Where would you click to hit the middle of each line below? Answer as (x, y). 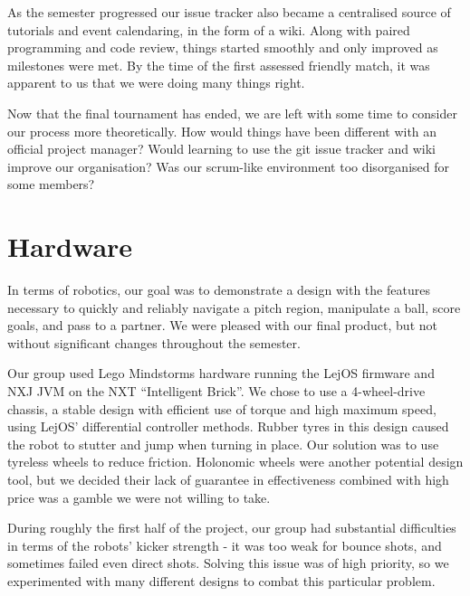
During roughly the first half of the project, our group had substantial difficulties (232, 528)
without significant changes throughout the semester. (154, 342)
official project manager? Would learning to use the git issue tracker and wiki (221, 149)
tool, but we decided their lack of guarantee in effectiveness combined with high (228, 479)
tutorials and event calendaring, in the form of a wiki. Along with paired (209, 29)
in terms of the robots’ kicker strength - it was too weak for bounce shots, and (225, 545)
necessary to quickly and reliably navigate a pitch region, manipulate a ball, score (234, 307)
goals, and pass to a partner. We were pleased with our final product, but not (222, 325)
